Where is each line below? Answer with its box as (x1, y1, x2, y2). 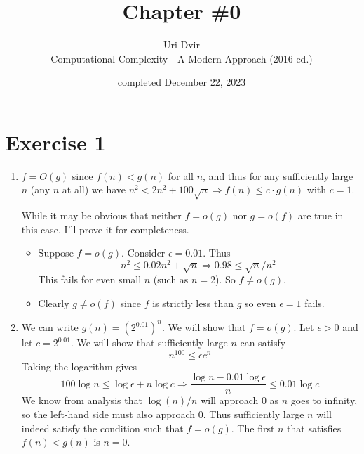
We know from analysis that (21, 393, 142, 408)
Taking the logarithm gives (21, 358, 137, 373)
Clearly (38, 296, 69, 311)
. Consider (121, 245, 166, 260)
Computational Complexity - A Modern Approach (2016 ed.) (50, 51, 313, 65)
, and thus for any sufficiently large (203, 168, 353, 183)
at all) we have (62, 182, 126, 197)
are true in (297, 208, 344, 223)
